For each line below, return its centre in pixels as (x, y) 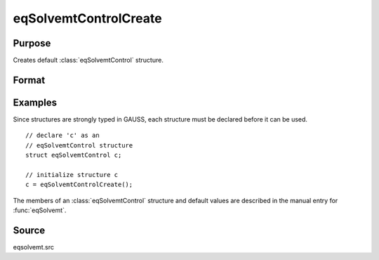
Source (29, 230)
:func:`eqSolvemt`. (40, 210)
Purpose (32, 43)
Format (29, 80)
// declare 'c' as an (62, 136)
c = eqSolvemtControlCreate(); (79, 185)
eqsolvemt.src (34, 247)
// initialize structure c (72, 175)
